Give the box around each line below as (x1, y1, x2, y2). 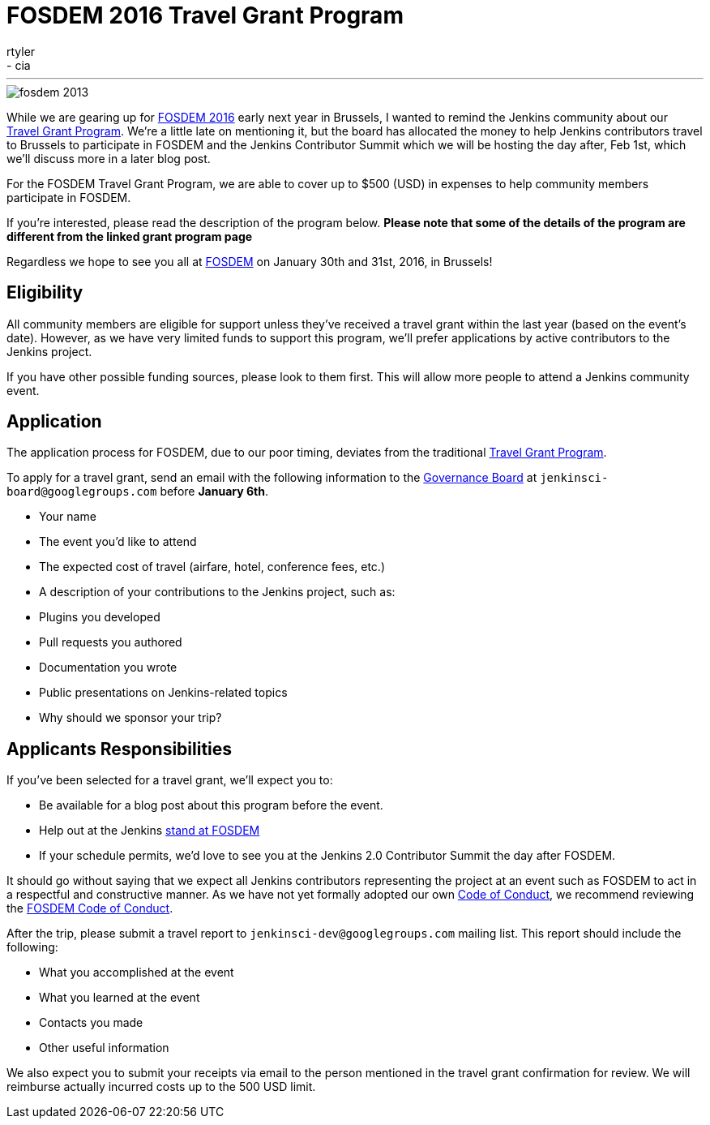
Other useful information (39, 1041, 169, 1055)
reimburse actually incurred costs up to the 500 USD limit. (6, 1080, 316, 1094)
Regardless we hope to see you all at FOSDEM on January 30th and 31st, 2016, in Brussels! (6, 254, 493, 268)
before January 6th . (160, 484, 268, 499)
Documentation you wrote (39, 660, 177, 675)
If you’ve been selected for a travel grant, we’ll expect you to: (6, 773, 333, 788)
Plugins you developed (39, 610, 160, 625)
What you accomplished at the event (39, 965, 234, 980)
